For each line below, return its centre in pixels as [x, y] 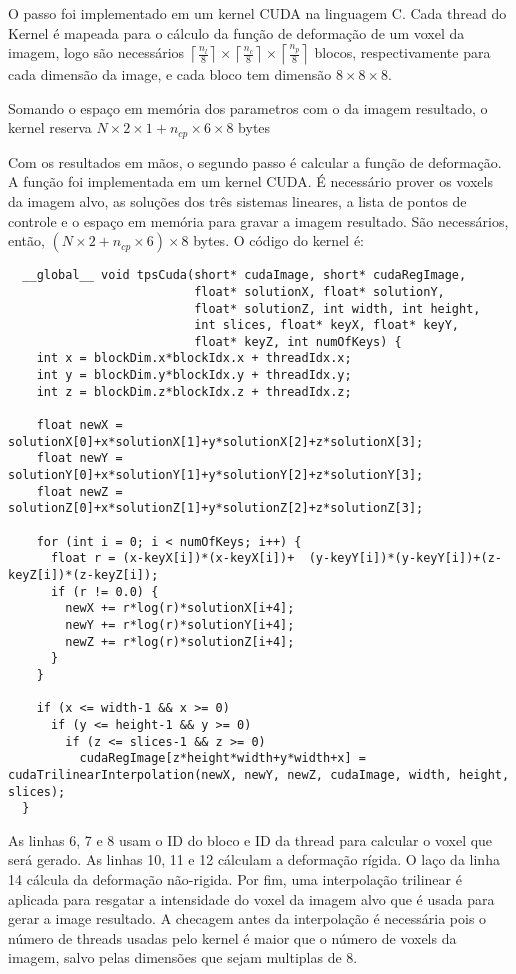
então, [26, 240]
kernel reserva [50, 127]
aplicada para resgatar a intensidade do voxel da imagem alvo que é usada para [251, 898]
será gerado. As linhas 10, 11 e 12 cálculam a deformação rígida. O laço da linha [254, 859]
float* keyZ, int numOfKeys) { [298, 341]
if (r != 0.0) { [104, 591]
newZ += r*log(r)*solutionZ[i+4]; [180, 641]
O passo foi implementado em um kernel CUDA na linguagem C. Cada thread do [257, 13]
